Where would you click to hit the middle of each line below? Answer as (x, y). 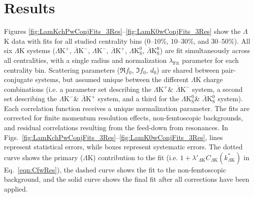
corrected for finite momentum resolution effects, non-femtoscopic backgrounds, (124, 118)
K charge (209, 79)
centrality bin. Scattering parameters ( (62, 70)
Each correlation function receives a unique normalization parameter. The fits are (127, 108)
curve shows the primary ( (44, 157)
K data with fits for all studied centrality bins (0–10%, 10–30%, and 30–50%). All (127, 41)
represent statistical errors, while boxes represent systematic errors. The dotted (123, 147)
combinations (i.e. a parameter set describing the (78, 89)
